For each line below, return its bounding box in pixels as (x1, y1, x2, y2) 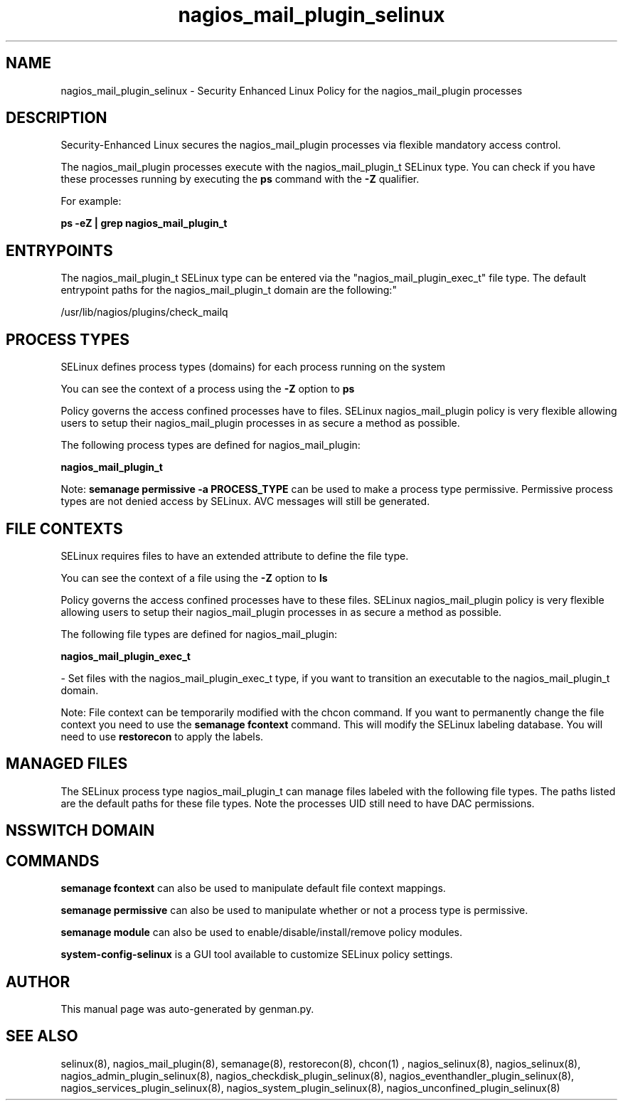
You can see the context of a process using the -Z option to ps (60, 383, 355, 395)
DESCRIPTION (6, 109, 107, 127)
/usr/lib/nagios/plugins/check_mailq (60, 306, 228, 319)
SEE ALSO (6, 1027, 78, 1046)
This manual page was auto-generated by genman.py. (60, 1002, 314, 1015)
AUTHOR (6, 972, 70, 991)
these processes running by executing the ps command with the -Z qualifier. (60, 173, 420, 186)
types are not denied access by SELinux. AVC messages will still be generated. (60, 495, 430, 508)
